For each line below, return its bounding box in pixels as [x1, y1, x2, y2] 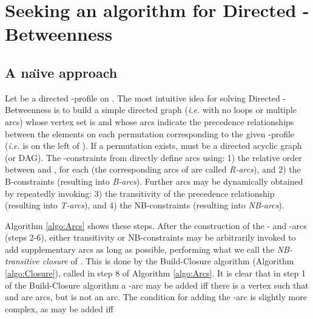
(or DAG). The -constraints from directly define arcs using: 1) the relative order [5, 151, 302, 163]
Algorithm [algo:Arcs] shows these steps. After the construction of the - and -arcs [5, 219, 307, 232]
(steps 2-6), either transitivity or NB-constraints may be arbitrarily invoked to [5, 231, 296, 244]
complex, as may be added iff [5, 302, 113, 315]
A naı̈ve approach [5, 63, 118, 81]
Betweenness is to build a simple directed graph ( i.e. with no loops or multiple [5, 103, 297, 116]
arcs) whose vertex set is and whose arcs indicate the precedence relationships [5, 115, 294, 128]
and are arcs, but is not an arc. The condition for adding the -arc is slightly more [5, 290, 307, 303]
